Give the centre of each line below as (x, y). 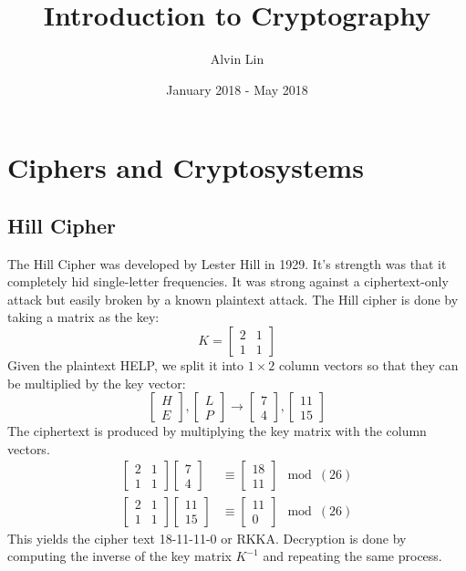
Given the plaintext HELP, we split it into (125, 365)
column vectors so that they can (368, 365)
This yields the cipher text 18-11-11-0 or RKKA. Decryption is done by (207, 538)
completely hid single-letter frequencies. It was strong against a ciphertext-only (228, 281)
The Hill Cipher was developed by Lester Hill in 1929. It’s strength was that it (227, 263)
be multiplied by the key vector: (97, 383)
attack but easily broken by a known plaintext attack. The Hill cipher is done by (233, 299)
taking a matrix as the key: (83, 317)
